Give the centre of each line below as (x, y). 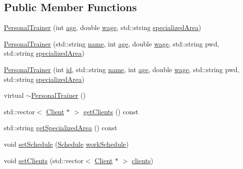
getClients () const (111, 111)
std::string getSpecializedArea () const (61, 128)
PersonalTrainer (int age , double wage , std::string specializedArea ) (103, 27)
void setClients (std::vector (44, 160)
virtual (14, 95)
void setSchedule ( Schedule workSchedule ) (66, 144)
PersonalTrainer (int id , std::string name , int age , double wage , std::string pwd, (122, 69)
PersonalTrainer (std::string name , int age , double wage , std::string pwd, (112, 43)
